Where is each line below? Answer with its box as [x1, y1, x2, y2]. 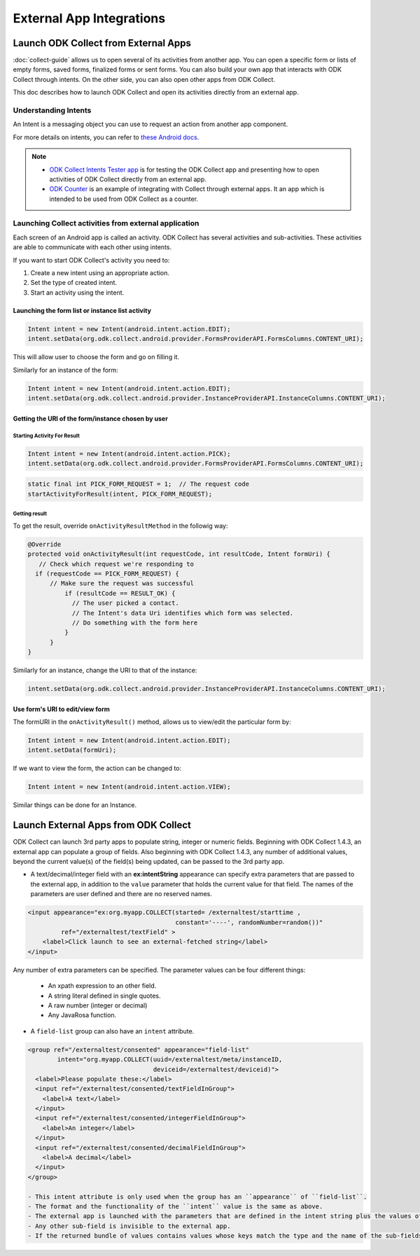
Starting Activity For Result [13, 433, 80, 440]
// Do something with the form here [71, 618, 198, 627]
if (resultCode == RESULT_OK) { [64, 589, 176, 597]
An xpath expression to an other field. [48, 982, 157, 990]
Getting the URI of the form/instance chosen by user [13, 414, 168, 423]
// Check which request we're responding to [38, 560, 194, 568]
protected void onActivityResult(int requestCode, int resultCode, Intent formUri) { [27, 550, 330, 558]
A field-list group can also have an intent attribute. [30, 1026, 195, 1035]
